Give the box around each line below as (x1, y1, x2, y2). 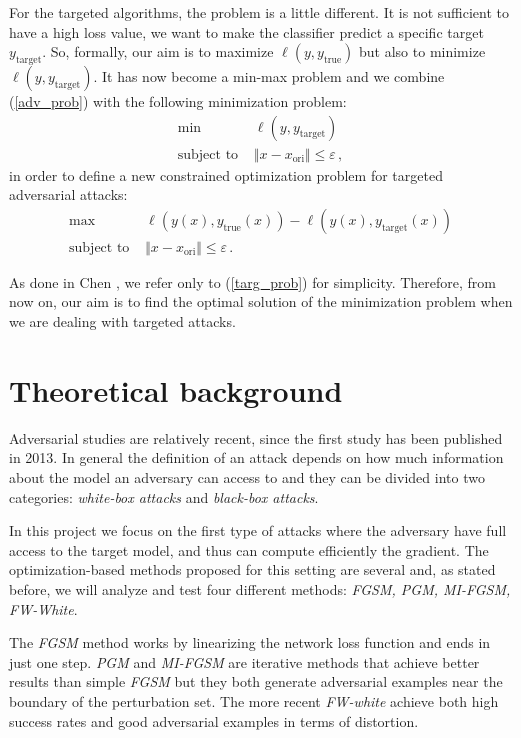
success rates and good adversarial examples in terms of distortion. (9, 710, 419, 731)
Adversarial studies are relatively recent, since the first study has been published (9, 427, 503, 448)
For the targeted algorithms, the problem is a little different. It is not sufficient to (9, 2, 510, 22)
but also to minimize (359, 41, 486, 62)
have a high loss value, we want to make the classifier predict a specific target (9, 21, 484, 42)
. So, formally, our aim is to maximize (42, 41, 274, 62)
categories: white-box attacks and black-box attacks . (9, 486, 319, 507)
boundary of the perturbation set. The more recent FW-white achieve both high (9, 690, 499, 711)
